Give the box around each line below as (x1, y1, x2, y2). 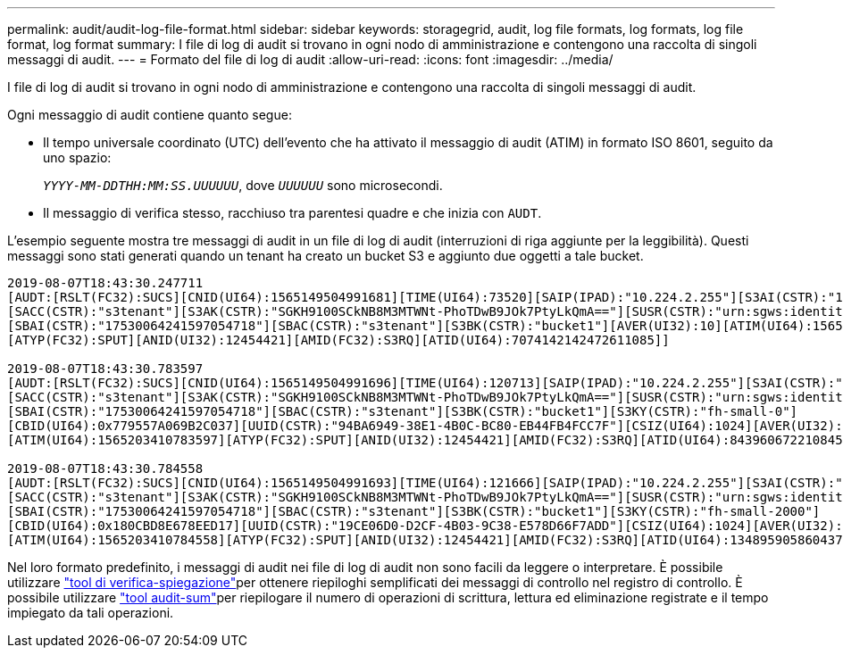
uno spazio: (43, 150, 112, 165)
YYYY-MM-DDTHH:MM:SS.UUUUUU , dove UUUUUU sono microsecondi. (43, 178, 443, 193)
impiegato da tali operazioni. (7, 605, 174, 620)
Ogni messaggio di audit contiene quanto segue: (7, 107, 292, 122)
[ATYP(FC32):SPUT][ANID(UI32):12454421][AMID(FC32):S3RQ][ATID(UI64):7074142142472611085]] (7, 333, 670, 347)
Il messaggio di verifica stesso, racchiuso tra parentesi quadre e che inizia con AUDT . (43, 205, 542, 220)
